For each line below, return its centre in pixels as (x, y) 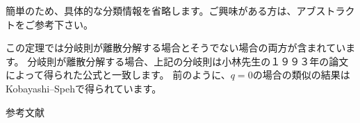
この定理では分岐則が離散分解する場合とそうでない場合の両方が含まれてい (176, 48)
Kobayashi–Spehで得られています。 (84, 88)
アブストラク (326, 10)
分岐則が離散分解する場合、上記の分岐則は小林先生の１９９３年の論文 (188, 61)
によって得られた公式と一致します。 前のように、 (118, 75)
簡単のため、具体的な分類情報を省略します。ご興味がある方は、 (151, 10)
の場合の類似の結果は (301, 75)
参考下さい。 (64, 24)
